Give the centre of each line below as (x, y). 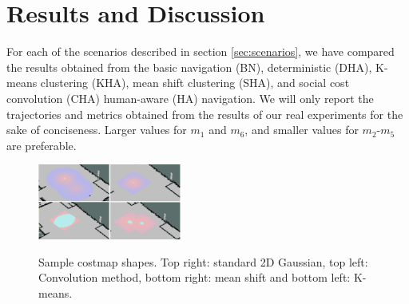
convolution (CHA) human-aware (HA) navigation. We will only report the (190, 98)
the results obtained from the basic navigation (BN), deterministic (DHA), (189, 67)
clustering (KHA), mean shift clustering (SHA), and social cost (195, 83)
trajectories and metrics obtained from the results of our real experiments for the (205, 114)
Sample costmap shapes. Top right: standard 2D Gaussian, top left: (203, 261)
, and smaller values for (302, 130)
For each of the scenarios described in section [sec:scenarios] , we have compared (201, 51)
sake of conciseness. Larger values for (97, 130)
